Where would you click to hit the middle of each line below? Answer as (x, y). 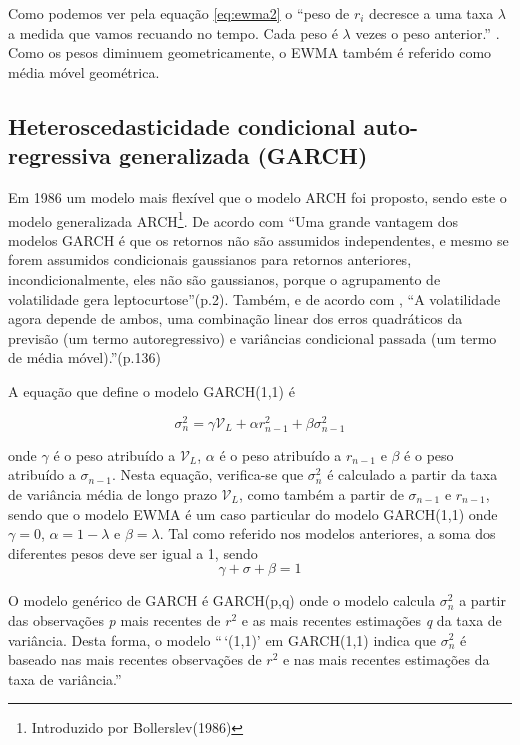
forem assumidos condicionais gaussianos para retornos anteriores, (210, 259)
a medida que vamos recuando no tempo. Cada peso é (173, 32)
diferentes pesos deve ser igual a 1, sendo (133, 552)
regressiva (60, 155)
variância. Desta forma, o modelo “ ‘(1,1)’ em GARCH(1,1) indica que (222, 639)
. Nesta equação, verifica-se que (208, 474)
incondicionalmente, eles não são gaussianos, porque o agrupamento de (224, 279)
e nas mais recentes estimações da (386, 659)
